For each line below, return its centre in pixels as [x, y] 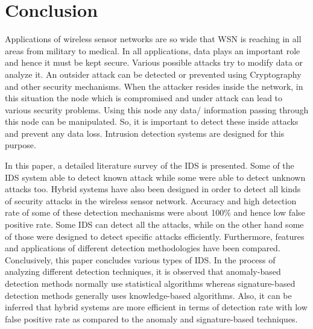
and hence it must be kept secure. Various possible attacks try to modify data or [154, 62]
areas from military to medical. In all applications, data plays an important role [153, 50]
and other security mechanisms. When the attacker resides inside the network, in [154, 86]
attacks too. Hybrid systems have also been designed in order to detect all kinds [153, 189]
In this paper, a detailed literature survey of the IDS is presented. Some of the [150, 165]
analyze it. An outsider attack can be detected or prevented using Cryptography [153, 74]
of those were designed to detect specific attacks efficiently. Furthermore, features [155, 236]
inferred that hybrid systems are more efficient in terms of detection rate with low [156, 307]
